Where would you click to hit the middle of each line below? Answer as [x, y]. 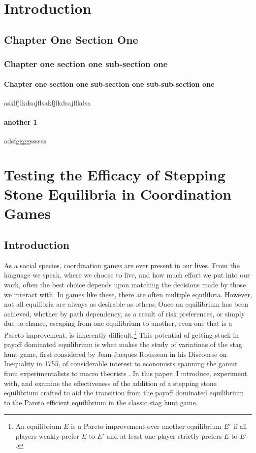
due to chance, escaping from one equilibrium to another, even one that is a [118, 323]
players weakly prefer [47, 436]
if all [240, 426]
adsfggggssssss [25, 141]
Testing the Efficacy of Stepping [115, 174]
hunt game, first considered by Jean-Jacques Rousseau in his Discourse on [115, 354]
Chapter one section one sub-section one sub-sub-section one [109, 84]
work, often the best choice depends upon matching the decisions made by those [125, 284]
